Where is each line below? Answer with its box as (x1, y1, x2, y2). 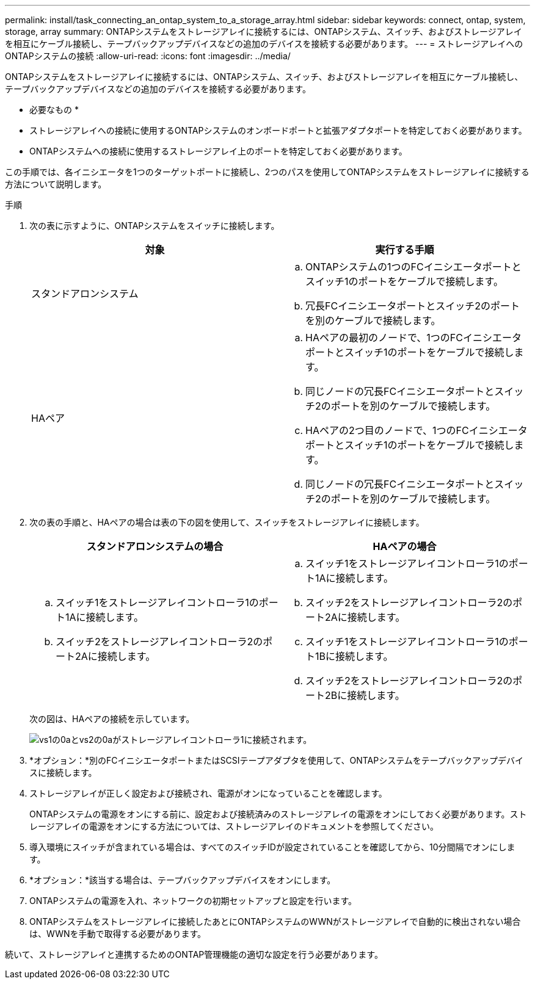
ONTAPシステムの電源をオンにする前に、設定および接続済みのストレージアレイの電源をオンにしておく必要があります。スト (29, 809, 527, 819)
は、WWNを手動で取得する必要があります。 (29, 928, 206, 939)
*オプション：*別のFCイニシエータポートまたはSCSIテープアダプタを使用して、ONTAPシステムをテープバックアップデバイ (29, 755, 523, 765)
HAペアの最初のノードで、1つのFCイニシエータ (305, 331, 522, 344)
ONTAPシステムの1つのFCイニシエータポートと (305, 261, 522, 273)
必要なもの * (29, 104, 79, 115)
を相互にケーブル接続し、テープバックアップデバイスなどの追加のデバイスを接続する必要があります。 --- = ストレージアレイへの (5, 38, 523, 49)
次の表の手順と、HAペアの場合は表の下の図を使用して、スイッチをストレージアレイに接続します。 (29, 517, 424, 527)
